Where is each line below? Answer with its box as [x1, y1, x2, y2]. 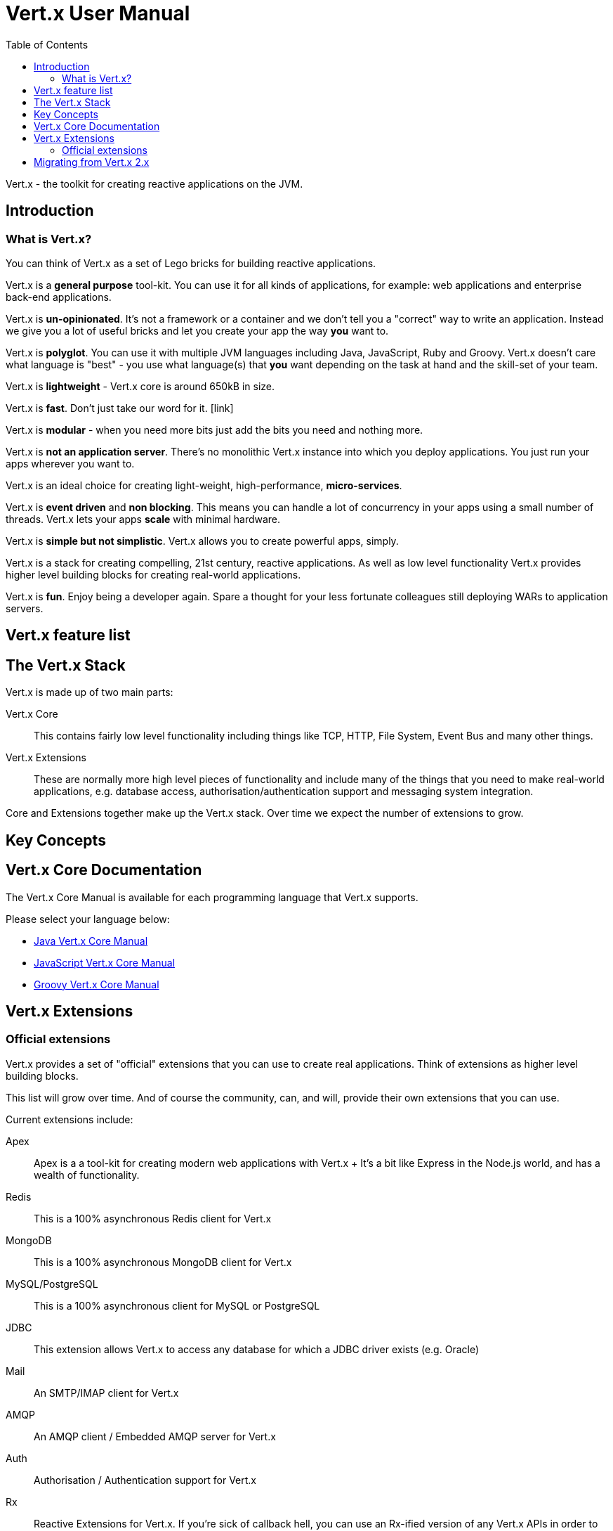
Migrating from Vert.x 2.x [34, 155, 150, 168]
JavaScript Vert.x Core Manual [34, 956, 176, 969]
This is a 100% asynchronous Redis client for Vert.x [34, 1212, 272, 1225]
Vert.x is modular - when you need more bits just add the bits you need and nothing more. [6, 423, 423, 436]
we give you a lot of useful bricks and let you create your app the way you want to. [6, 324, 389, 337]
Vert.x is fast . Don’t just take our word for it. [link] [6, 401, 234, 414]
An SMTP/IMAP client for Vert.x [34, 1386, 179, 1399]
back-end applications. [6, 290, 112, 303]
